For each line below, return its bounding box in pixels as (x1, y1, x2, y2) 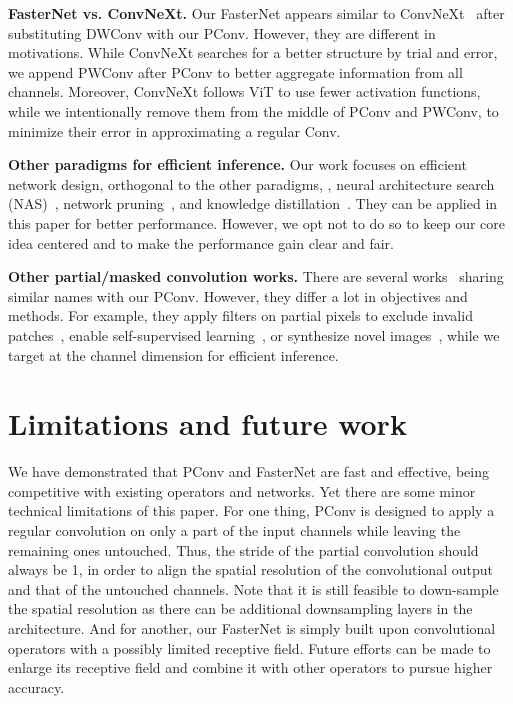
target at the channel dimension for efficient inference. (8, 344, 339, 365)
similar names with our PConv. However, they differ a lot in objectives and (8, 285, 468, 306)
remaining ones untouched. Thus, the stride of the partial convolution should (8, 539, 479, 560)
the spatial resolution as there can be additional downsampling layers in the (8, 598, 473, 619)
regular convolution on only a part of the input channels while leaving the (8, 520, 461, 540)
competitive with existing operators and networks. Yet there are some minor (8, 480, 476, 501)
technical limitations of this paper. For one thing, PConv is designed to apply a (8, 500, 495, 521)
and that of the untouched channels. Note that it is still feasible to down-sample (8, 578, 499, 599)
